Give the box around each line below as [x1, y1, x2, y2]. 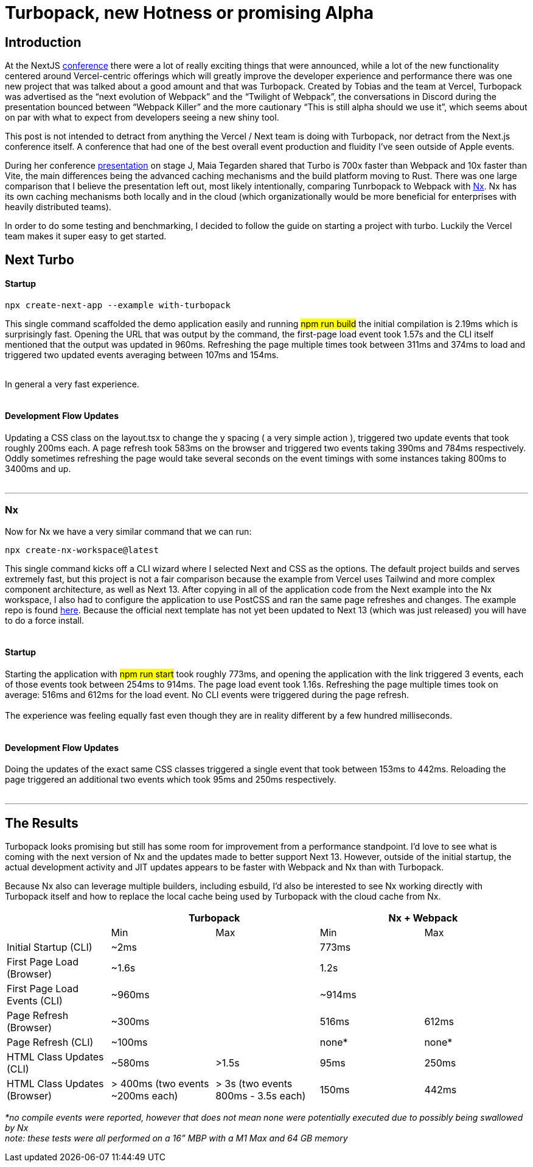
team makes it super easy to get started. [5, 231, 167, 242]
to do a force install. [5, 615, 85, 626]
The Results [5, 815, 78, 831]
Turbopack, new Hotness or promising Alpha [5, 2, 374, 23]
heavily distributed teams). [5, 202, 111, 213]
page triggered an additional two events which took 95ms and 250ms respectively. [5, 774, 336, 785]
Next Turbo [5, 252, 74, 267]
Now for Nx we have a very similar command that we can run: [5, 526, 252, 537]
